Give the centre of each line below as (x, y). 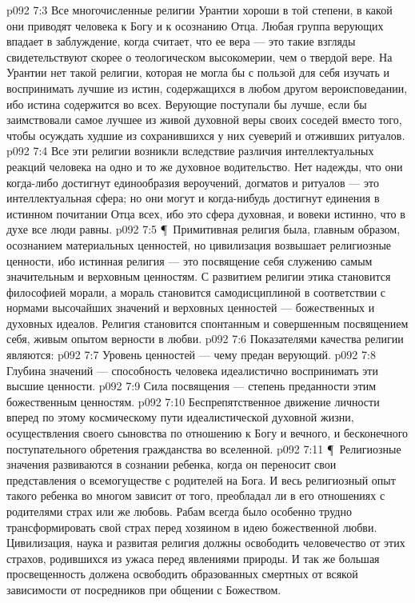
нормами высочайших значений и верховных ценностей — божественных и (191, 307)
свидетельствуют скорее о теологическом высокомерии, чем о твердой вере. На (200, 56)
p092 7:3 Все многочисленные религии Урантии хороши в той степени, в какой (200, 10)
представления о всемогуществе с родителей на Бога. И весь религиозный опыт (201, 479)
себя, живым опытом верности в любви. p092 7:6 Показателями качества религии (205, 339)
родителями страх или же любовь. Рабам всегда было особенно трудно (179, 511)
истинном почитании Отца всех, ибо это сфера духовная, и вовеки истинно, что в (206, 213)
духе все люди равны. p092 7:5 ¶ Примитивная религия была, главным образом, (204, 229)
